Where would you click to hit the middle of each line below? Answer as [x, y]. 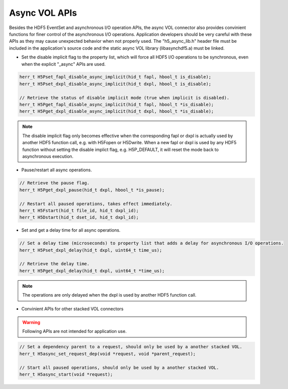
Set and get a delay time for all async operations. [71, 230]
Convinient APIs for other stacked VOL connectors [72, 309]
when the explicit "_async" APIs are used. [63, 64]
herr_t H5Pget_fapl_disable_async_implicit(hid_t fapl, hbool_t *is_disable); [116, 105]
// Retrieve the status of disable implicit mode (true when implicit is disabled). [124, 98]
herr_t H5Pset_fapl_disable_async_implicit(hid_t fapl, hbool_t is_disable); [115, 77]
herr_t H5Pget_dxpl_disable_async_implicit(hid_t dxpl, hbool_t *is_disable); [116, 111]
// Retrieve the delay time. [55, 264]
